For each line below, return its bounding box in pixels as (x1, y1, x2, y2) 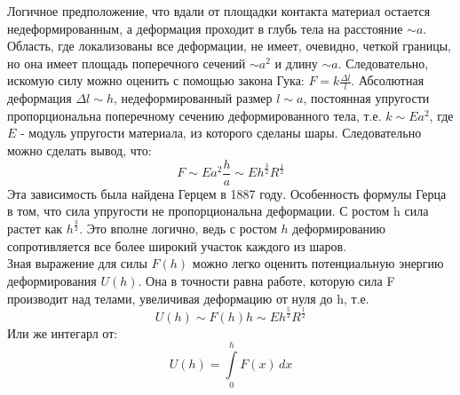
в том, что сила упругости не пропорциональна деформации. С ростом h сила (7, 201, 429, 220)
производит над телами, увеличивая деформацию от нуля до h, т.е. (7, 288, 369, 307)
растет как (7, 219, 63, 238)
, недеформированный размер (113, 89, 273, 107)
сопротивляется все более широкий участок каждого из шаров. (7, 236, 347, 255)
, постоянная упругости (303, 89, 430, 107)
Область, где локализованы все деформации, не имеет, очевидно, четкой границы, (7, 36, 451, 55)
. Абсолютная (351, 71, 424, 90)
